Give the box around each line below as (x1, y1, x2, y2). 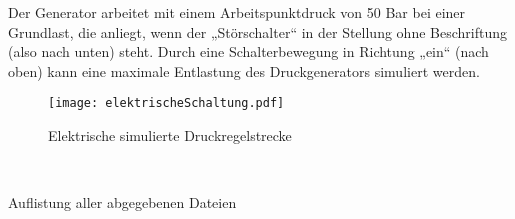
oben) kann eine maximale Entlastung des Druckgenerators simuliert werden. (8, 60, 480, 81)
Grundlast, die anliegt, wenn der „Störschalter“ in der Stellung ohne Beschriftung (8, 21, 507, 42)
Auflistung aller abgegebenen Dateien (8, 192, 237, 213)
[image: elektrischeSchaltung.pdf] (48, 96, 285, 111)
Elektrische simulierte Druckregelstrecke (48, 125, 292, 146)
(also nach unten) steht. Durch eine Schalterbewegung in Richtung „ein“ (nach (8, 41, 489, 62)
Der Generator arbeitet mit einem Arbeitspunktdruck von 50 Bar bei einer (8, 2, 466, 22)
